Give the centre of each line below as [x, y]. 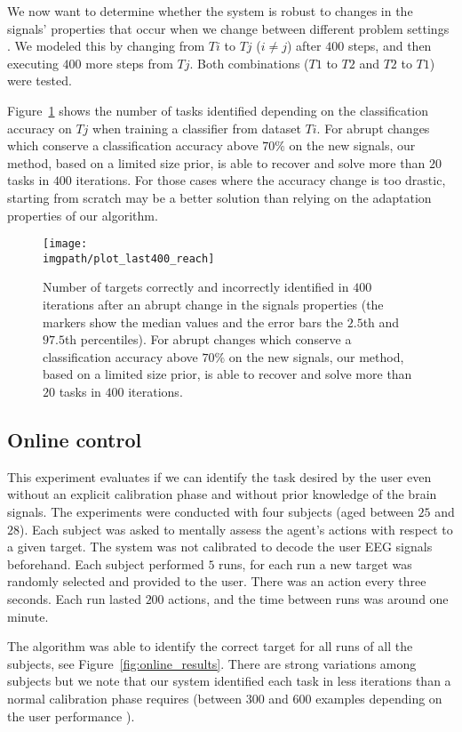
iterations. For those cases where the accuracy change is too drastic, [261, 180]
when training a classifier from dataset [197, 128]
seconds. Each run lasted [74, 598]
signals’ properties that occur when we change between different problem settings [228, 28]
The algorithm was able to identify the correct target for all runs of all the [210, 646]
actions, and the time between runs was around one [308, 598]
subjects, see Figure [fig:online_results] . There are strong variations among [212, 663]
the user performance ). [71, 716]
